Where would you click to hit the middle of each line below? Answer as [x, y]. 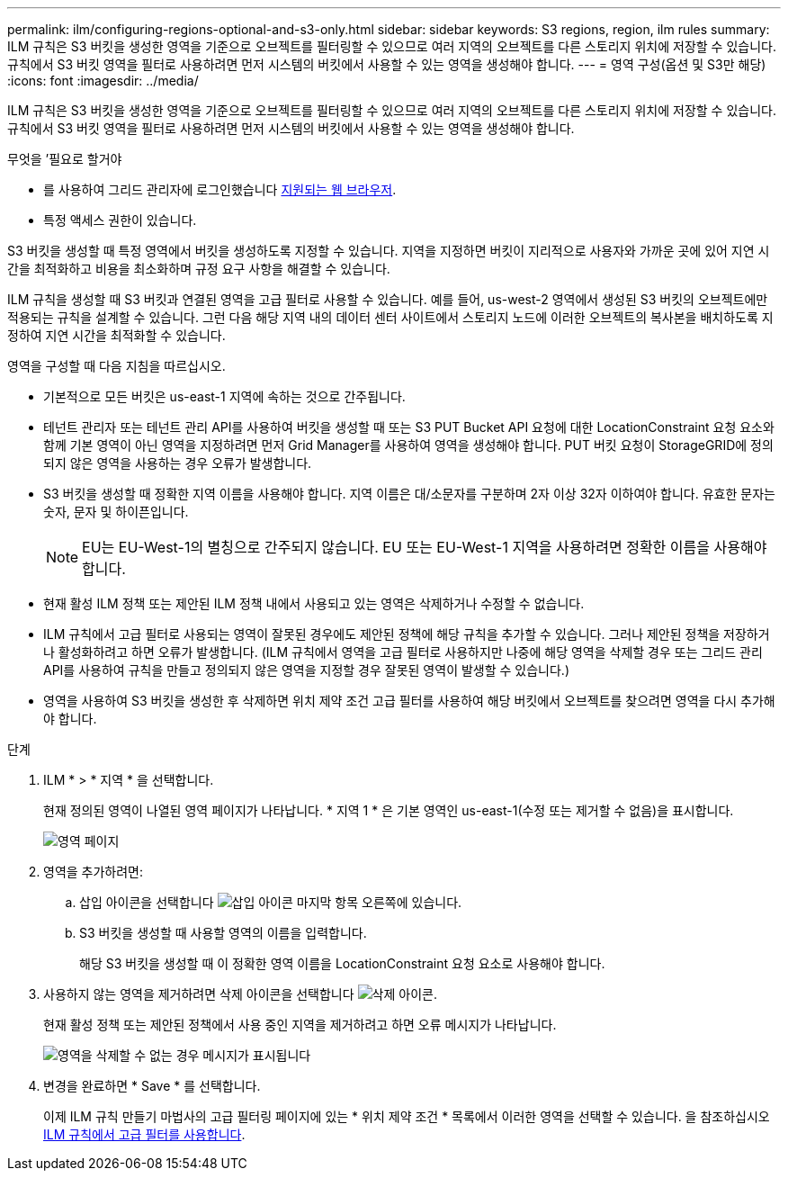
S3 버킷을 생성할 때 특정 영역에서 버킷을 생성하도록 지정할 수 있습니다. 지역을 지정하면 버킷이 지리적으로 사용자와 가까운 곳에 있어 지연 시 [389, 251]
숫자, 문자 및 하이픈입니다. [116, 512]
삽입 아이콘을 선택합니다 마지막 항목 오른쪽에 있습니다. [271, 902]
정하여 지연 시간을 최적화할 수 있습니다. [116, 335]
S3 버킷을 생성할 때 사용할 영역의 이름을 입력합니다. [223, 933]
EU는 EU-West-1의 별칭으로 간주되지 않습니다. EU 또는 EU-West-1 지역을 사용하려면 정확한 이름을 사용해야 [425, 547]
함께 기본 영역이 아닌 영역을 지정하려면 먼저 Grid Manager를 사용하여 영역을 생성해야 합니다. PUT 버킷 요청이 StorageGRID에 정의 [408, 445]
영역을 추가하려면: [94, 872]
